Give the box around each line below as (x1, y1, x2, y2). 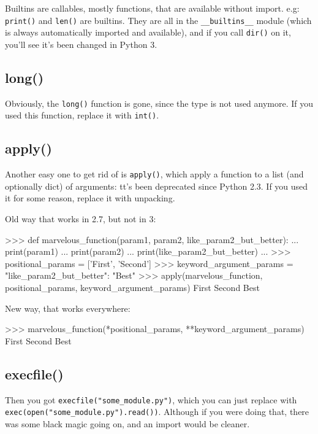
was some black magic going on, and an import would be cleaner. (5, 417, 250, 430)
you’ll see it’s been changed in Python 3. (5, 37, 157, 50)
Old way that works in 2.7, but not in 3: (5, 212, 156, 225)
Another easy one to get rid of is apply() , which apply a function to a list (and (5, 168, 304, 180)
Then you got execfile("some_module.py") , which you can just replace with (5, 393, 297, 406)
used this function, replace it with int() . (5, 109, 159, 122)
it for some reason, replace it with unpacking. (5, 192, 175, 204)
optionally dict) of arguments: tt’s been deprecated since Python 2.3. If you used (5, 179, 308, 192)
